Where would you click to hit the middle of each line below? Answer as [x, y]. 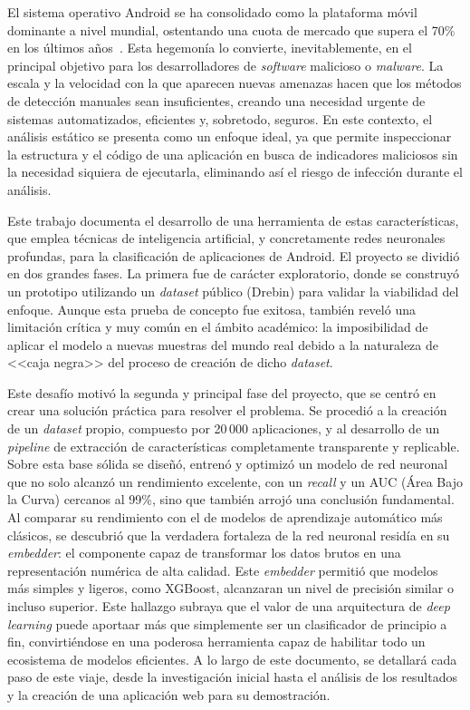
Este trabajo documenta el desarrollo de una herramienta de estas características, [233, 220]
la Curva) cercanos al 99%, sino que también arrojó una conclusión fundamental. [231, 499]
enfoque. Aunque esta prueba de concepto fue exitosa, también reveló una [211, 309]
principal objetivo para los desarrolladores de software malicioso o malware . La [225, 65]
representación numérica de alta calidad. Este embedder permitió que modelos [223, 570]
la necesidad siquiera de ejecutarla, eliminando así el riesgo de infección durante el [235, 172]
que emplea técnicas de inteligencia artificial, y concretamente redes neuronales [226, 238]
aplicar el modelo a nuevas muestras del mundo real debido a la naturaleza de [223, 344]
